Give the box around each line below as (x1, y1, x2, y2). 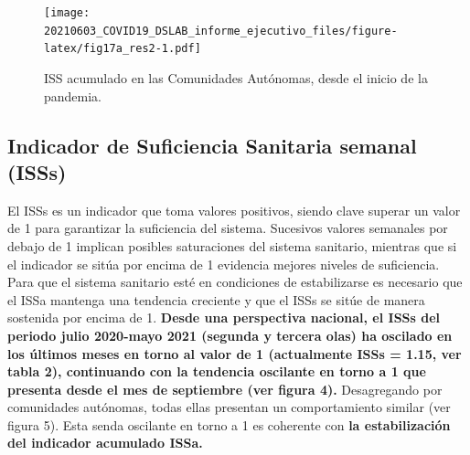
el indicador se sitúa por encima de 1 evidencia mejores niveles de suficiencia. (7, 254, 440, 273)
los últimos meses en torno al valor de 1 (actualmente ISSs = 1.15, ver (7, 344, 462, 363)
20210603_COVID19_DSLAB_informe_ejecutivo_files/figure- (44, 24, 398, 37)
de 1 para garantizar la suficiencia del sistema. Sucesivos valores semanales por (7, 218, 448, 238)
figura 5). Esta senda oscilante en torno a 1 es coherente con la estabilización (7, 415, 451, 434)
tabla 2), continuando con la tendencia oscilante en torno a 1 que (7, 362, 426, 381)
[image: (44, 6, 91, 19)
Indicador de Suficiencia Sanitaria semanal (7, 131, 417, 159)
